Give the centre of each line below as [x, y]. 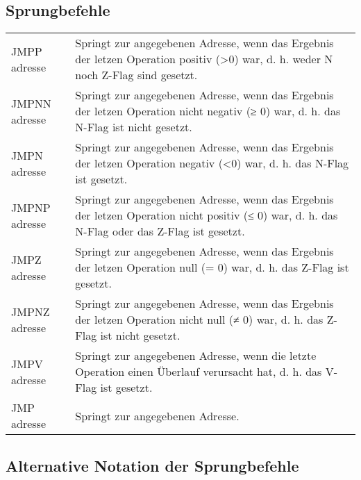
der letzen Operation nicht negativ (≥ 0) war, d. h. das [208, 111]
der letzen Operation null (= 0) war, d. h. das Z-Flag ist [212, 267]
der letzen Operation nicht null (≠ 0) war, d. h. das [199, 320]
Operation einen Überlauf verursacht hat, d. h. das [199, 372]
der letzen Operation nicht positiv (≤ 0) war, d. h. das [207, 215]
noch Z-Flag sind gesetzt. [136, 75]
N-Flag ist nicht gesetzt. [134, 127]
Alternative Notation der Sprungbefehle [152, 465]
